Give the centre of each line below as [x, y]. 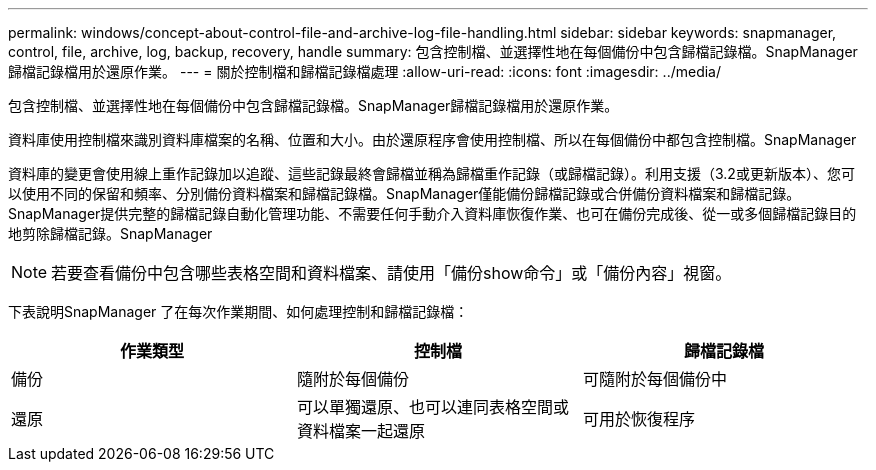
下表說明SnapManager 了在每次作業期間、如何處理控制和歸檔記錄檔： [238, 311]
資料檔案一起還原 [360, 431]
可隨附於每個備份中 [654, 379]
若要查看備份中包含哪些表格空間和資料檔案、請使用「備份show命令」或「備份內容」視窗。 [391, 273]
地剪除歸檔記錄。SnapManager [110, 233]
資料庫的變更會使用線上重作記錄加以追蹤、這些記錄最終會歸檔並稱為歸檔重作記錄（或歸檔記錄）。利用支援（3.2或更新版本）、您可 [431, 173]
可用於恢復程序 [638, 419]
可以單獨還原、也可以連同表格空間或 [432, 407]
